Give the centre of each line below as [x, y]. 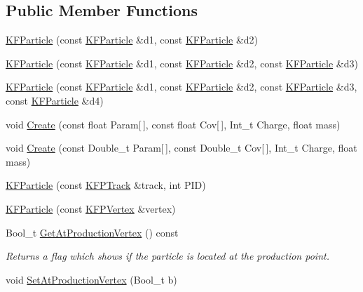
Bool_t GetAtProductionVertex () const [92, 232]
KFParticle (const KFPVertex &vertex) [91, 208]
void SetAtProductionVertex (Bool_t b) [91, 279]
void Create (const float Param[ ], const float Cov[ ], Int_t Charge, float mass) [173, 124]
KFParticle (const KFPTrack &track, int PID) [106, 185]
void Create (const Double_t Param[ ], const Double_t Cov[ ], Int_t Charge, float [181, 148]
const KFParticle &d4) [55, 100]
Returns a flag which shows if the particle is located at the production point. [167, 256]
